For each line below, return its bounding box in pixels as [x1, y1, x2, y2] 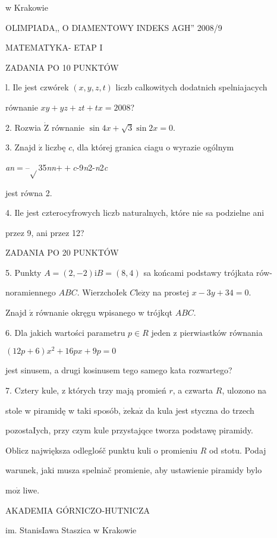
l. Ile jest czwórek [5, 81, 69, 93]
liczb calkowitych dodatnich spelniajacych [115, 81, 267, 93]
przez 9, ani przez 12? [5, 226, 84, 238]
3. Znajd [5, 141, 36, 153]
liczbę [45, 141, 66, 153]
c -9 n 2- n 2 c [73, 161, 108, 173]
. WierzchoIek [77, 286, 127, 298]
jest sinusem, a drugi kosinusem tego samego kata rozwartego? [5, 364, 232, 376]
